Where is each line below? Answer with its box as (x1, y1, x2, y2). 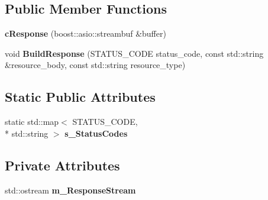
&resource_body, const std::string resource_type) (5, 59, 186, 71)
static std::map (5, 115, 59, 128)
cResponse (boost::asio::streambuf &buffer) (5, 27, 166, 40)
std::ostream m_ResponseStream (5, 183, 136, 196)
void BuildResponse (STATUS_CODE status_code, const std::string (5, 47, 264, 59)
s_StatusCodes (64, 127, 128, 139)
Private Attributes (5, 156, 120, 174)
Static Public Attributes (5, 88, 156, 106)
